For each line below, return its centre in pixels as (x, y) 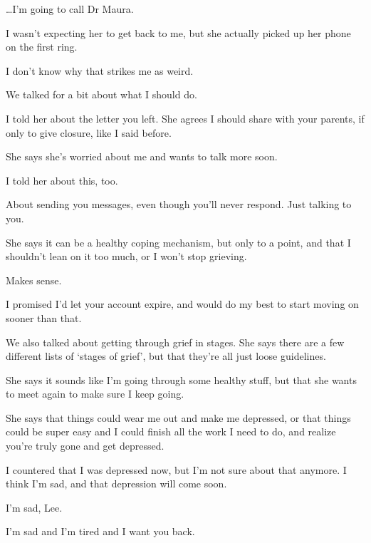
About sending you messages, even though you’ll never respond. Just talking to (179, 204)
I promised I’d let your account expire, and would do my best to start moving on (182, 304)
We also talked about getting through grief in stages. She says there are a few (175, 342)
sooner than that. (44, 317)
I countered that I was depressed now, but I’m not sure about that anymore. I (176, 469)
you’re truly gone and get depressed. (85, 446)
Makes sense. (34, 280)
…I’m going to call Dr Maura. (70, 9)
